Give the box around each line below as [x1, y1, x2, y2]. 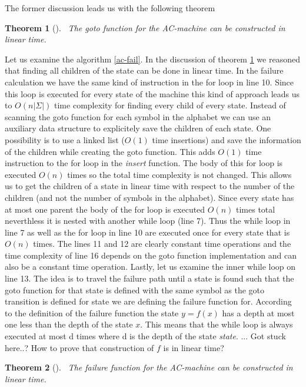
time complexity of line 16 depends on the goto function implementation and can [5, 249, 297, 261]
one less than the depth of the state [5, 318, 133, 330]
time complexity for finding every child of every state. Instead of [54, 99, 286, 111]
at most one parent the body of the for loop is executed [5, 203, 205, 215]
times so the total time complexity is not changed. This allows [67, 168, 292, 180]
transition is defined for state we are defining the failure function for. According [5, 295, 292, 307]
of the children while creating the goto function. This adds [5, 145, 215, 157]
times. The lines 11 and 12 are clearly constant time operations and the [33, 237, 291, 250]
